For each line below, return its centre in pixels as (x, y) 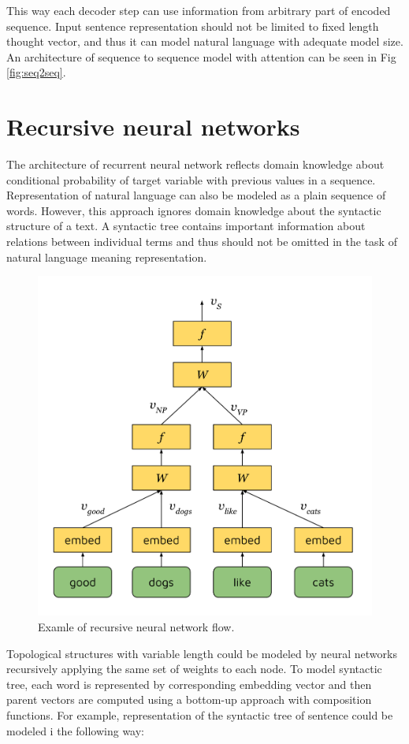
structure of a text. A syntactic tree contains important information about (186, 226)
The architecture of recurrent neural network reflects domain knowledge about (195, 164)
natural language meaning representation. (107, 257)
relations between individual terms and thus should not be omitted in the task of (202, 242)
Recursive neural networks (153, 126)
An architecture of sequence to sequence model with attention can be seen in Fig (201, 56)
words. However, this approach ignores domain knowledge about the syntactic (194, 210)
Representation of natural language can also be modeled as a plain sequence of (196, 195)
